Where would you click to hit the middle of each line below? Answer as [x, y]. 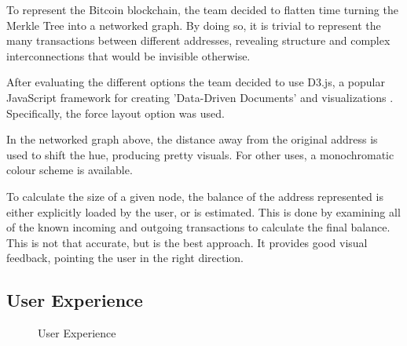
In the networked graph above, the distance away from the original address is [192, 139]
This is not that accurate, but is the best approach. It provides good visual [187, 242]
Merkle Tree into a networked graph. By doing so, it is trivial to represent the [194, 25]
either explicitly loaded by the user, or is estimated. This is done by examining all [203, 211]
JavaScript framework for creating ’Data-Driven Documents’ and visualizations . [200, 97]
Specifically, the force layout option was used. [115, 113]
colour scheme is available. [70, 170]
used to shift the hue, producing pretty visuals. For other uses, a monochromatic [200, 154]
